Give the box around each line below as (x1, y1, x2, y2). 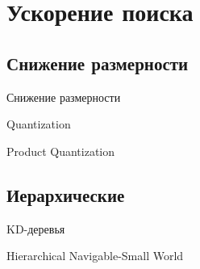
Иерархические (6, 182, 125, 207)
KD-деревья (6, 220, 65, 237)
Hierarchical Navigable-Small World (6, 247, 184, 264)
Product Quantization (6, 142, 115, 159)
